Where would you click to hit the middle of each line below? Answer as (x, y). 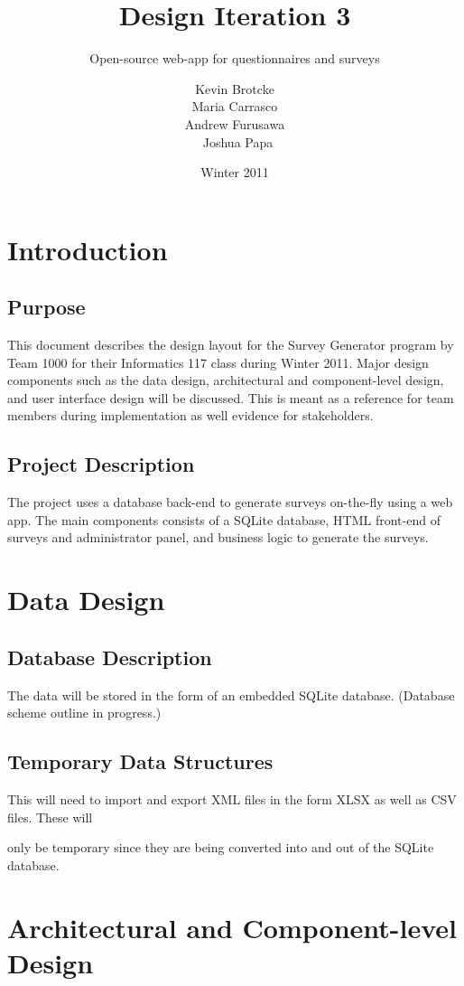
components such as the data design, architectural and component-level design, (226, 380)
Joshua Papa (238, 141)
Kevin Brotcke (235, 88)
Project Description (101, 464)
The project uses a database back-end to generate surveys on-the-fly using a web (230, 502)
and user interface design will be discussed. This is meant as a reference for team (231, 397)
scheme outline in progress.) (84, 713)
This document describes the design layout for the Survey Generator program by (231, 345)
